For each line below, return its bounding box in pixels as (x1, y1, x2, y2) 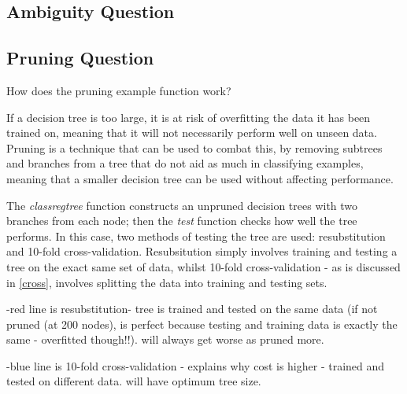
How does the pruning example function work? (6, 82, 231, 98)
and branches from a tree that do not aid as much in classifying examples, (6, 155, 364, 171)
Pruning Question (6, 46, 154, 70)
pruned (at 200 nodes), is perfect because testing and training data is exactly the (6, 315, 398, 332)
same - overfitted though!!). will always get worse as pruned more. (6, 331, 324, 348)
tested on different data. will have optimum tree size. (6, 373, 261, 389)
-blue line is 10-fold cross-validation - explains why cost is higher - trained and (6, 357, 385, 374)
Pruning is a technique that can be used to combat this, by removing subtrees (6, 139, 383, 156)
